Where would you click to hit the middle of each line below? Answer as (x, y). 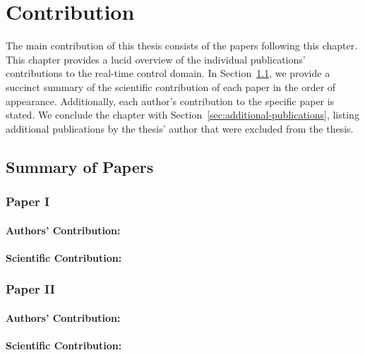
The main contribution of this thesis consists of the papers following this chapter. (182, 46)
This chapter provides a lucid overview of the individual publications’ (156, 59)
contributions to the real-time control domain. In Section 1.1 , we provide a (168, 73)
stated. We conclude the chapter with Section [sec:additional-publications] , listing (182, 115)
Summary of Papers (80, 166)
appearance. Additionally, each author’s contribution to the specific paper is (170, 101)
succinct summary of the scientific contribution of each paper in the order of (171, 86)
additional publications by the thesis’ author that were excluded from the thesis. (180, 128)
